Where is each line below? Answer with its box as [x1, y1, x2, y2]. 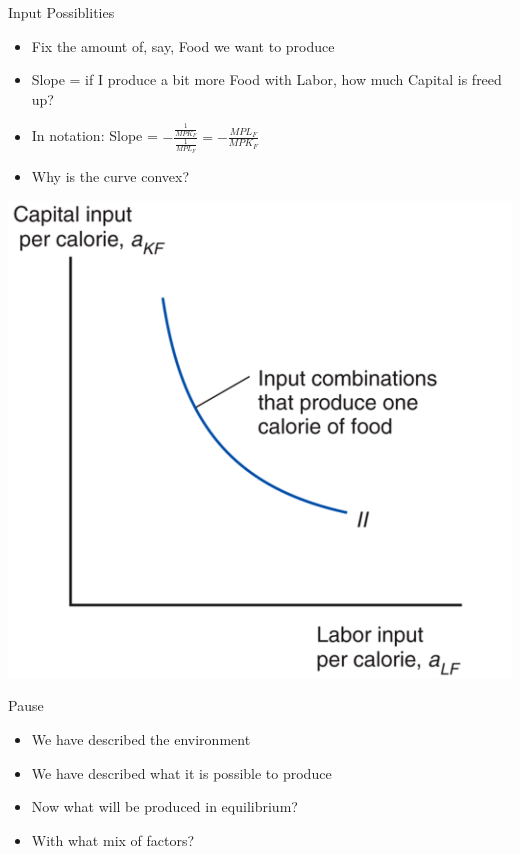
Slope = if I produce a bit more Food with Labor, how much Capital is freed [31, 69, 502, 90]
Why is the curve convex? [31, 165, 190, 186]
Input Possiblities [8, 2, 115, 22]
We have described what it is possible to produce [31, 762, 332, 783]
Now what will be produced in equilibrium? [31, 796, 298, 817]
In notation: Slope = [31, 125, 158, 146]
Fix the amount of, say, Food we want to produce [31, 35, 335, 56]
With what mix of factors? [31, 829, 195, 850]
